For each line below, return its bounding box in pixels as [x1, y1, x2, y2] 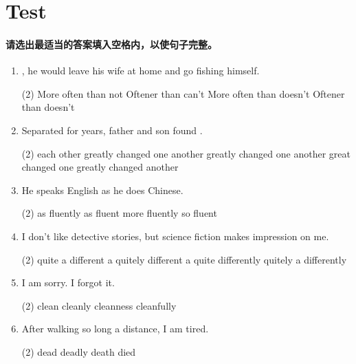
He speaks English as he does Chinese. [21, 182, 183, 197]
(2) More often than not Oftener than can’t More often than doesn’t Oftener [21, 86, 345, 100]
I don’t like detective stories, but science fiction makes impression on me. [21, 228, 329, 243]
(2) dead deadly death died [21, 344, 136, 358]
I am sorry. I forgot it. [21, 275, 115, 290]
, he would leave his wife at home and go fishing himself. [21, 63, 260, 78]
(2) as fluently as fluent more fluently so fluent [21, 206, 217, 220]
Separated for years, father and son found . [21, 122, 203, 137]
